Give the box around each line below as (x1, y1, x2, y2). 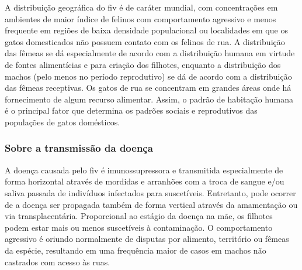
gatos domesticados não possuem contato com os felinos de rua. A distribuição (5, 35, 285, 47)
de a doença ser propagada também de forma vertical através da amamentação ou (5, 198, 298, 210)
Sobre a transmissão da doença (5, 141, 153, 155)
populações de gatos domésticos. (5, 115, 120, 128)
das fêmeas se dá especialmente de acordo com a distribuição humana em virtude (5, 47, 295, 59)
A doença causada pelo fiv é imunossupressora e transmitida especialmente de (5, 163, 283, 176)
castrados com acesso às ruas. (5, 255, 110, 268)
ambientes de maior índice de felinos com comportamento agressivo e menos (5, 12, 276, 25)
